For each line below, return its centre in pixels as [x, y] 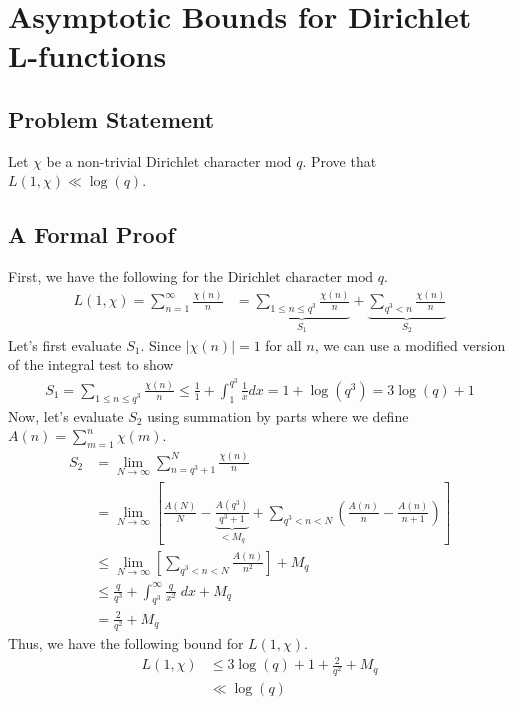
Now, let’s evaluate [66, 415]
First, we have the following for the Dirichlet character [175, 276]
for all [283, 344]
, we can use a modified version [410, 344]
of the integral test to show [91, 364]
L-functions [87, 55]
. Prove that [339, 160]
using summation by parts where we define [278, 415]
